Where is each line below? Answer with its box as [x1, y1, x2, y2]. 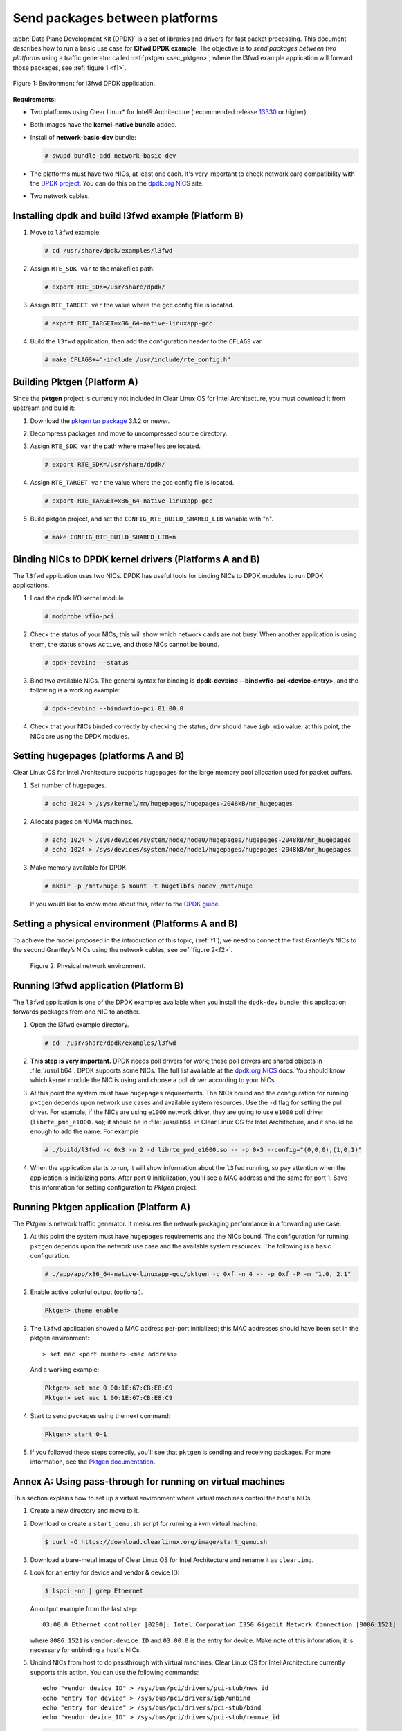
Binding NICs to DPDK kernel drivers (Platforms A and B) [12, 553, 260, 565]
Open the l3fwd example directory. [30, 1020, 129, 1028]
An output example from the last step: [30, 1604, 138, 1613]
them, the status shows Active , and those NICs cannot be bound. [30, 640, 219, 648]
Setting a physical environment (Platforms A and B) [12, 917, 238, 929]
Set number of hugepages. [30, 781, 107, 789]
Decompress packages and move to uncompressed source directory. [30, 429, 228, 438]
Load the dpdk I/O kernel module [30, 594, 125, 602]
